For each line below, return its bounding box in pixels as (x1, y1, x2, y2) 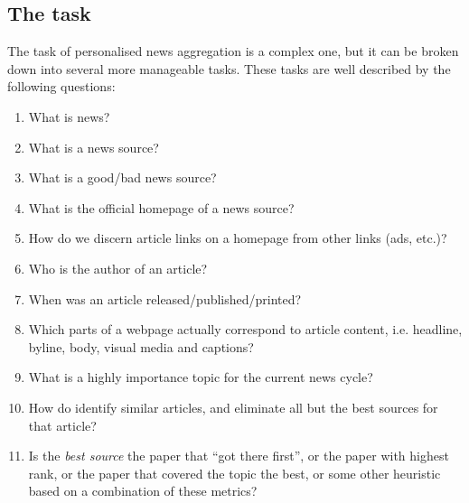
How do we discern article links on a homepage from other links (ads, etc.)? (28, 228, 447, 247)
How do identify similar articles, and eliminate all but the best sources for (28, 397, 438, 416)
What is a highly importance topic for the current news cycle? (28, 368, 373, 387)
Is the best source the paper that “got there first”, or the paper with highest (28, 446, 449, 465)
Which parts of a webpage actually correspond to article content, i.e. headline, (28, 320, 463, 339)
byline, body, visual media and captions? (28, 337, 254, 356)
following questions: (7, 77, 116, 96)
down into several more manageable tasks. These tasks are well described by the (7, 59, 451, 78)
